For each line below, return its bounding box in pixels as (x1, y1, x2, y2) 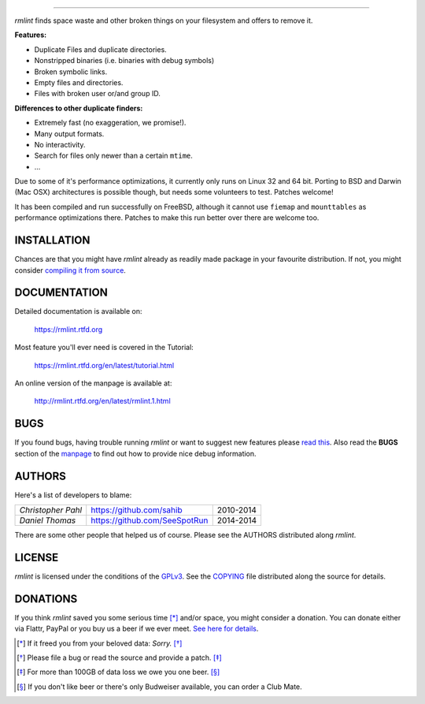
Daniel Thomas (19, 515, 76, 526)
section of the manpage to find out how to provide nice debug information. (14, 449, 257, 458)
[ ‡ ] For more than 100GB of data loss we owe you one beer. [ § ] (17, 667, 220, 677)
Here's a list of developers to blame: (14, 490, 132, 500)
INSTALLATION (14, 233, 91, 248)
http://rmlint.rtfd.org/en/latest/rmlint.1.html (34, 397, 171, 406)
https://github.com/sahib (91, 505, 183, 516)
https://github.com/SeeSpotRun (91, 515, 209, 526)
